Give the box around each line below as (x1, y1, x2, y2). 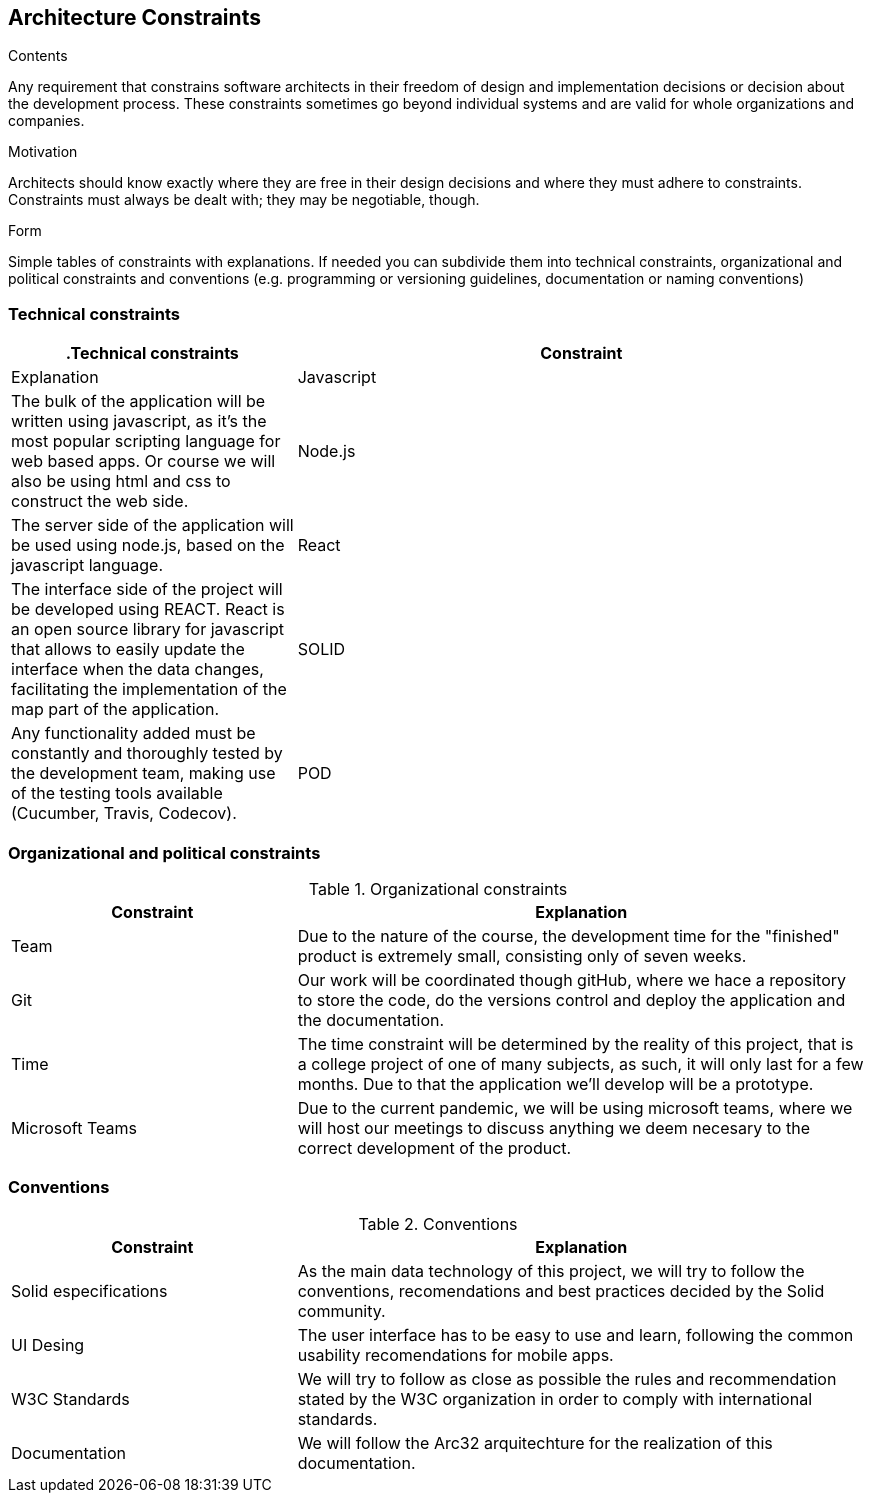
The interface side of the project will (11, 579, 283, 600)
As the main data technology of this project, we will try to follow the (297, 1260, 805, 1281)
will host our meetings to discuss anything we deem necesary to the (297, 1117, 810, 1138)
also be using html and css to (11, 471, 231, 492)
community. (297, 1300, 386, 1321)
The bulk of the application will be (11, 391, 266, 412)
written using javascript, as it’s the (11, 411, 267, 432)
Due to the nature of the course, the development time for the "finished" (297, 925, 840, 946)
